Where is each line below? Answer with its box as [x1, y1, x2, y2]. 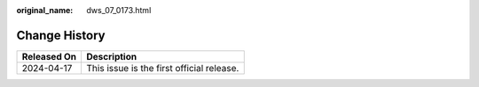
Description [86, 50, 137, 62]
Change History [16, 27, 106, 43]
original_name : [16, 5, 74, 15]
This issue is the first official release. [86, 62, 239, 74]
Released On [21, 50, 77, 62]
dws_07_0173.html [86, 5, 152, 15]
